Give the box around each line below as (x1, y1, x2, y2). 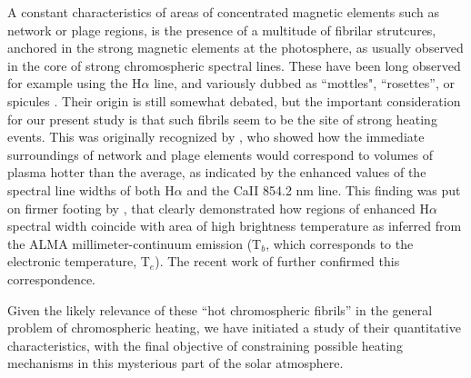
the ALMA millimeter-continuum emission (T (7, 234, 262, 253)
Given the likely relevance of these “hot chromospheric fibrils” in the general (7, 300, 433, 319)
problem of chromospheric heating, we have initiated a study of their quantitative (7, 318, 461, 337)
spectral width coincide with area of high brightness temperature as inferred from (7, 216, 462, 235)
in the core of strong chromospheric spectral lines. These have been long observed (7, 55, 461, 75)
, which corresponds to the (266, 234, 414, 253)
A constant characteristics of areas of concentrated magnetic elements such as (7, 3, 440, 21)
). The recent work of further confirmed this (155, 252, 400, 271)
